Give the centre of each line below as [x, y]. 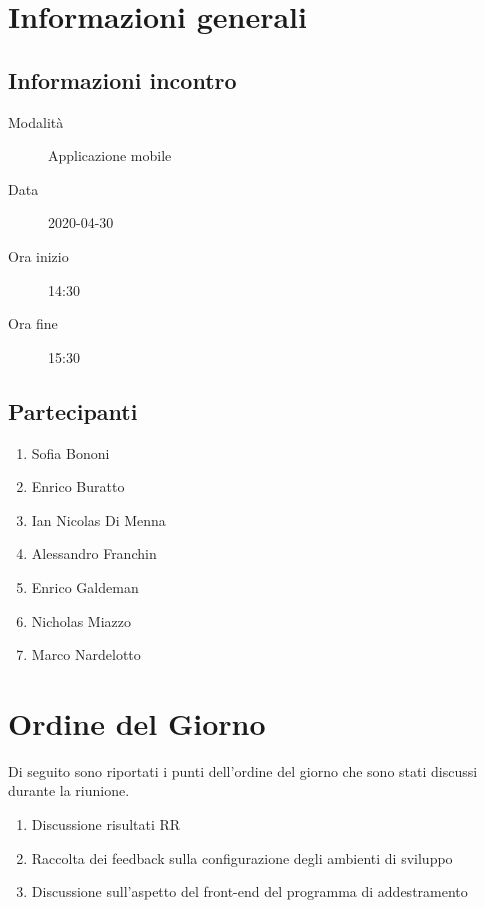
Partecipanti [73, 410]
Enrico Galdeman [85, 586]
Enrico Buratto [78, 486]
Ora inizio [38, 255]
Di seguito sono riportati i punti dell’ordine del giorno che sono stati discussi [243, 770]
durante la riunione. [69, 790]
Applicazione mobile [110, 155]
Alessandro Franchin [94, 553]
